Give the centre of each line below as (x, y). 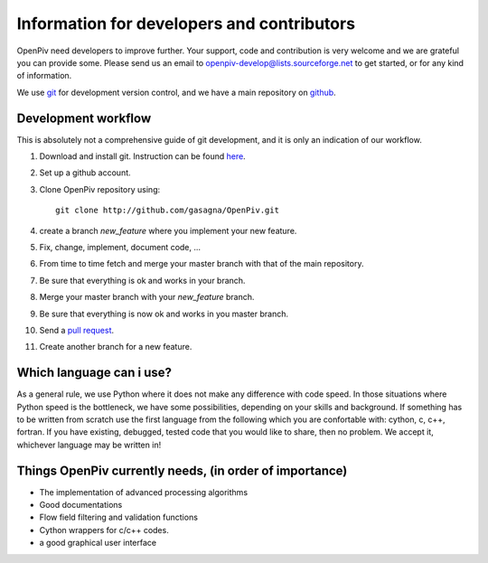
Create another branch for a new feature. (116, 347)
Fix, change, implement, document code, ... (120, 247)
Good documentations (81, 505)
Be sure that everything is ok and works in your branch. (142, 280)
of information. (44, 76)
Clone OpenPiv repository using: (100, 189)
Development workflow (84, 118)
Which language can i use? (94, 373)
